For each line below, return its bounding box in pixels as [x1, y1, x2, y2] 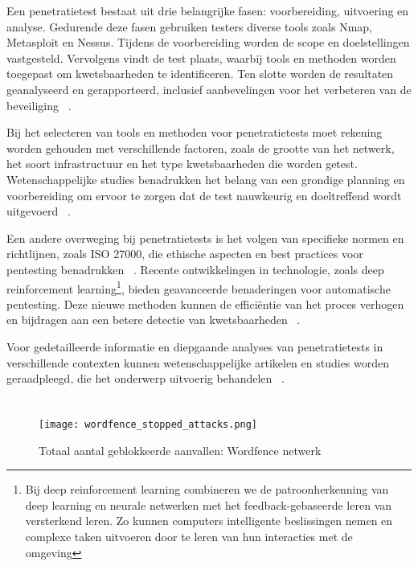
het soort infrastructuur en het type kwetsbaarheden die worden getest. [6, 155, 358, 172]
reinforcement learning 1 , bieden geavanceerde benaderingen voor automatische [6, 277, 391, 297]
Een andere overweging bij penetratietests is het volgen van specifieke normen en [6, 229, 404, 246]
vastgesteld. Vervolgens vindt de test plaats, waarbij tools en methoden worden [6, 49, 396, 66]
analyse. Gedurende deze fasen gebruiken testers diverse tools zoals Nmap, [6, 18, 372, 35]
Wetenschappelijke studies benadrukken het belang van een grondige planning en [6, 170, 405, 187]
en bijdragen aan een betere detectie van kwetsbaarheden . [6, 311, 301, 328]
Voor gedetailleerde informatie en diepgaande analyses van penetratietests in [6, 338, 383, 355]
